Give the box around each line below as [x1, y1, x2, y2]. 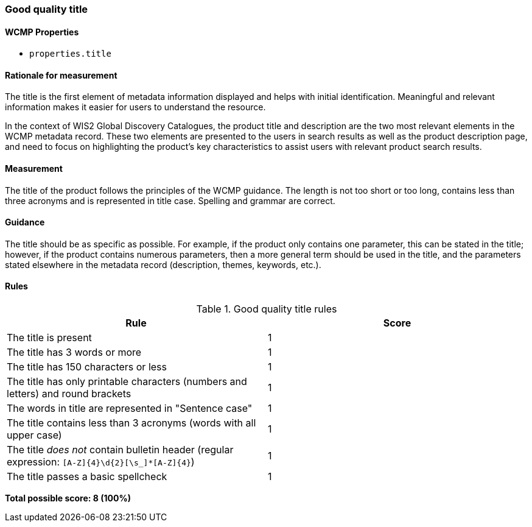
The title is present [7, 331, 92, 344]
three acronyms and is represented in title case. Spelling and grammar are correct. [5, 195, 335, 206]
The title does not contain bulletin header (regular [7, 444, 234, 456]
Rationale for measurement [5, 69, 117, 80]
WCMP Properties [5, 26, 79, 37]
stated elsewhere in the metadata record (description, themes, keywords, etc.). [5, 259, 321, 270]
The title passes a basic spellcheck [7, 470, 167, 483]
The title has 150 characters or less [7, 361, 167, 373]
